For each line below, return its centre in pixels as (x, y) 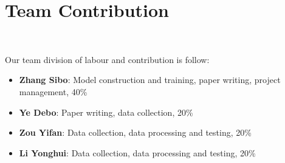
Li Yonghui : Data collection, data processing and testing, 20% (137, 152)
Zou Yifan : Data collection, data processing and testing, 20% (135, 132)
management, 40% (53, 91)
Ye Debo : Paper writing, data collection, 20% (106, 112)
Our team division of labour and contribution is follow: (107, 59)
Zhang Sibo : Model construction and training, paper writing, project (150, 80)
